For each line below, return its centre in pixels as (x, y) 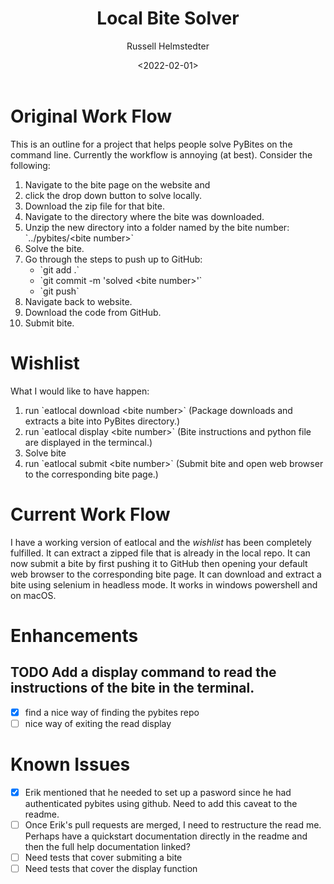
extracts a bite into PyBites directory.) (102, 421)
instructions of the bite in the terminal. (132, 688)
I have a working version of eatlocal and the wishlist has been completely (161, 542)
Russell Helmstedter (168, 46)
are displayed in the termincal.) (88, 442)
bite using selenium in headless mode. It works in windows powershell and (164, 584)
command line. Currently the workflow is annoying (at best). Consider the (161, 154)
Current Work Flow (90, 514)
